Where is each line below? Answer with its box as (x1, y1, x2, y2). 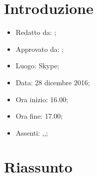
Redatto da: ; (15, 27, 56, 37)
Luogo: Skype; (15, 60, 59, 71)
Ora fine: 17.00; (15, 111, 63, 121)
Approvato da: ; (15, 43, 64, 54)
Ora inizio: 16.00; (15, 94, 68, 104)
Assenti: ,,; (15, 127, 48, 138)
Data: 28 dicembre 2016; (15, 77, 90, 87)
